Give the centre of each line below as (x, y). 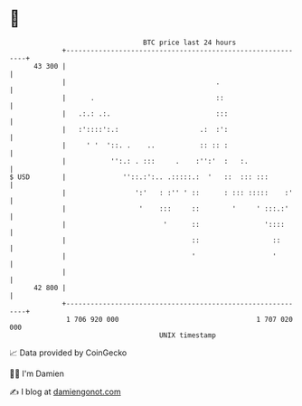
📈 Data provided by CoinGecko (68, 353)
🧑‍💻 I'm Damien (37, 373)
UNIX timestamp (188, 335)
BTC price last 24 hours (190, 42)
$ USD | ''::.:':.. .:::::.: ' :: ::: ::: (139, 177)
